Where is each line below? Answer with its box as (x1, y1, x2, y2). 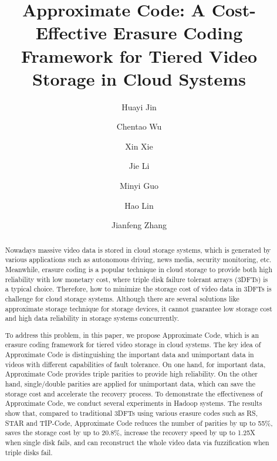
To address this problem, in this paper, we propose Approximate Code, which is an (5, 330, 259, 340)
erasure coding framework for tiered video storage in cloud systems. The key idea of (5, 340, 261, 350)
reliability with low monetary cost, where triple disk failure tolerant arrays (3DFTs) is (5, 274, 268, 284)
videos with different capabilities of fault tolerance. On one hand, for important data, (5, 359, 266, 369)
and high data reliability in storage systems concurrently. (5, 313, 180, 323)
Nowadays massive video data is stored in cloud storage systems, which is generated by (5, 245, 271, 255)
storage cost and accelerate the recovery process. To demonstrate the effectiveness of (5, 388, 263, 398)
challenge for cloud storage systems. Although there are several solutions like (5, 293, 239, 303)
